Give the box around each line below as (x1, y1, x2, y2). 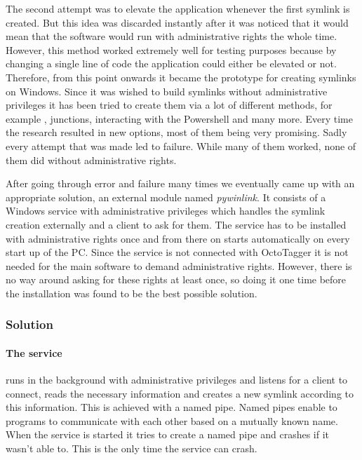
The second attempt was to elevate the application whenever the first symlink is (6, 1, 350, 15)
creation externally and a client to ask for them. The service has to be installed (6, 217, 347, 231)
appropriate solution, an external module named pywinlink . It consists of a (6, 189, 326, 204)
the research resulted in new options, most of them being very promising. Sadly (6, 125, 347, 140)
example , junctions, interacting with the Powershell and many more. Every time (6, 111, 353, 126)
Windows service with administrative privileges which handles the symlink (6, 203, 326, 218)
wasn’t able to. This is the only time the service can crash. (6, 441, 257, 456)
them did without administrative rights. (6, 152, 177, 167)
